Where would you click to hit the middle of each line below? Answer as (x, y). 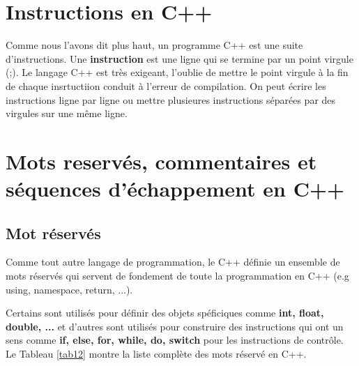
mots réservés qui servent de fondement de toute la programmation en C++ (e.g (177, 276)
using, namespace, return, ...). (69, 289)
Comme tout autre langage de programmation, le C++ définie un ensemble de (173, 262)
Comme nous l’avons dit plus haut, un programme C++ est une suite (154, 45)
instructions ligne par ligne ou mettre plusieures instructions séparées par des (171, 99)
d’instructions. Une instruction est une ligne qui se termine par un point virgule (179, 58)
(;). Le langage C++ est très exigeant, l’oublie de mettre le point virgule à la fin (177, 72)
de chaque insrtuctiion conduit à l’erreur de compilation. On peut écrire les (166, 85)
